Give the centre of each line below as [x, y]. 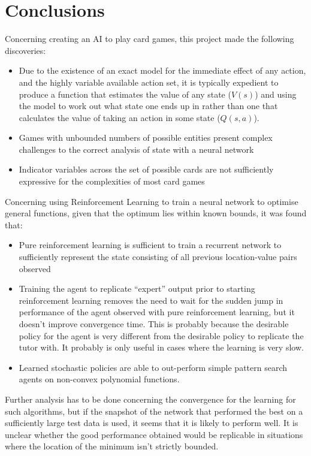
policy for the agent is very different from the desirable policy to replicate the [161, 335]
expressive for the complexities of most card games [112, 181]
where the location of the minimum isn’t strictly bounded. [112, 446]
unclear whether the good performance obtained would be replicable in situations [154, 434]
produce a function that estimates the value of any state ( [125, 94]
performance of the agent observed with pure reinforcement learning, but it [157, 312]
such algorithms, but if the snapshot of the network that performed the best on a [154, 411]
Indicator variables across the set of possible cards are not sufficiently [146, 169]
